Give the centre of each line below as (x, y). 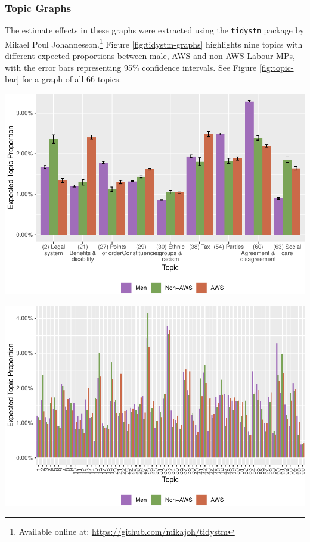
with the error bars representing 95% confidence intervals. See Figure (131, 67)
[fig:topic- (276, 67)
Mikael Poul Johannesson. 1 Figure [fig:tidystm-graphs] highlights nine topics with (154, 43)
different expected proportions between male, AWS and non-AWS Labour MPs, (150, 56)
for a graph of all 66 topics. (72, 79)
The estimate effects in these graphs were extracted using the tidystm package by (155, 30)
